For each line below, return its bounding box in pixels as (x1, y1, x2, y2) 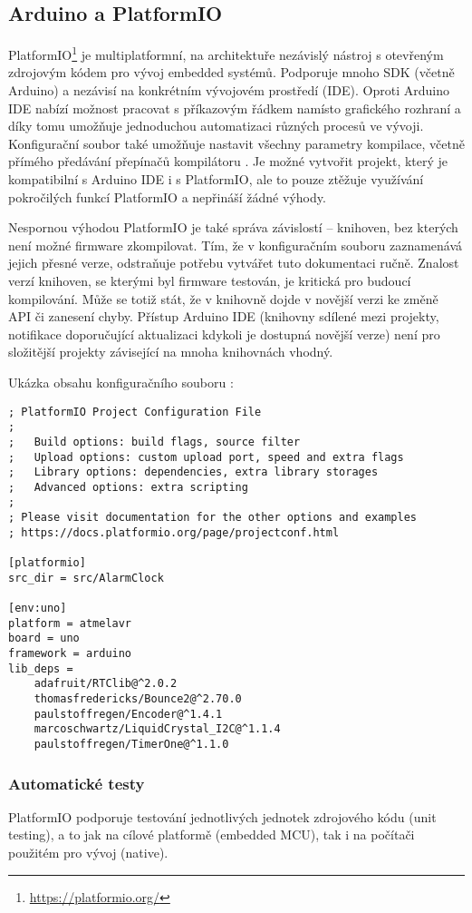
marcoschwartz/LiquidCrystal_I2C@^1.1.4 (34, 722, 281, 736)
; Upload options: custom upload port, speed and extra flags (8, 450, 404, 464)
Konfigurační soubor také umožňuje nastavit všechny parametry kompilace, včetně (8, 133, 465, 152)
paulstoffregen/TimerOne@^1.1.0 (34, 737, 229, 751)
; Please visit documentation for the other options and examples (8, 511, 418, 525)
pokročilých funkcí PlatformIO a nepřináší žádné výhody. (8, 187, 326, 206)
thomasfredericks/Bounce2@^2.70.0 (34, 692, 242, 706)
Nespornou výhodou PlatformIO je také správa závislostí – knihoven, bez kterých (8, 218, 458, 237)
